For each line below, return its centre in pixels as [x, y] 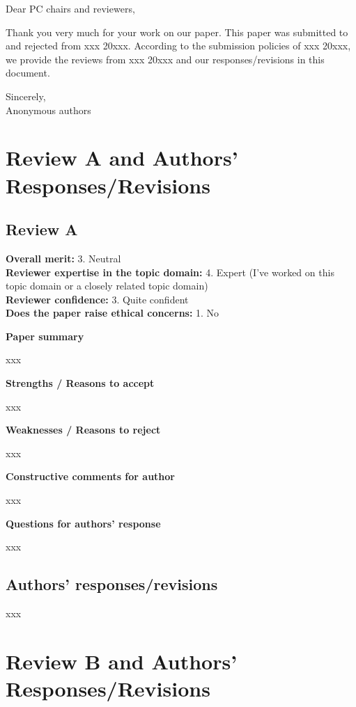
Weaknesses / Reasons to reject [83, 430]
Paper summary [45, 336]
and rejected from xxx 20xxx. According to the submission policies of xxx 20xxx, [178, 46]
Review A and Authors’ [122, 158]
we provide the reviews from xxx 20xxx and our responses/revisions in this [165, 59]
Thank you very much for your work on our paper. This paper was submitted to [177, 32]
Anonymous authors [48, 110]
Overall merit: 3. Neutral [63, 258]
